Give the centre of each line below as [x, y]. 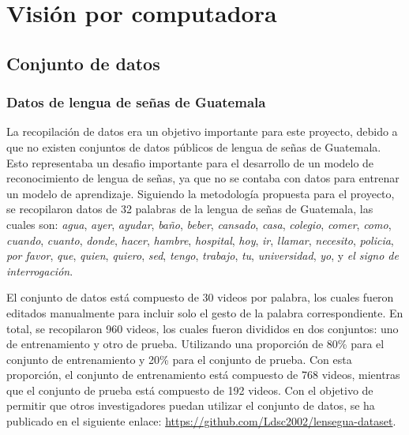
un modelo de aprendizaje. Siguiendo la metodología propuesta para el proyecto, [201, 193]
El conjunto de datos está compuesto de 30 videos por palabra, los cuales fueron [200, 297]
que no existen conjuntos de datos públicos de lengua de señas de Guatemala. [194, 146]
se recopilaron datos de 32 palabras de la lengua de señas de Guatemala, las [190, 209]
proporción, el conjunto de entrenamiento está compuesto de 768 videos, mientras [203, 375]
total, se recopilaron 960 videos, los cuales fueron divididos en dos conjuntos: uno [203, 328]
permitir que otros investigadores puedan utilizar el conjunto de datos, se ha [191, 405]
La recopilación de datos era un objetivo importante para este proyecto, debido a [202, 131]
